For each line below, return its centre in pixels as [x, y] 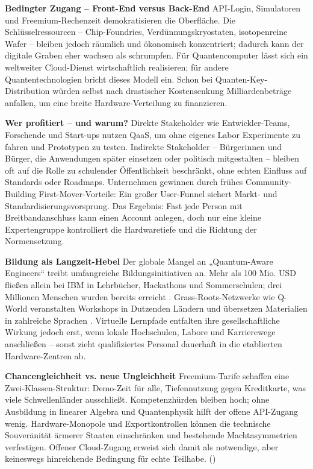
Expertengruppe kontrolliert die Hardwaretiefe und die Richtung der [131, 229]
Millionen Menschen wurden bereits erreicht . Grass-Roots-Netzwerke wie [140, 296]
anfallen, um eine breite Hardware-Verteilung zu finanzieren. [116, 102]
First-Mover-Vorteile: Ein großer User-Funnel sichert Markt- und [158, 193]
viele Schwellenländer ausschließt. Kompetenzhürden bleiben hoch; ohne [137, 399]
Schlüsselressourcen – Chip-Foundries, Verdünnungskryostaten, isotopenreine [146, 32]
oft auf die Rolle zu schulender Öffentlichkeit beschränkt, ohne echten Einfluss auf [156, 170]
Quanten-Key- [241, 79]
